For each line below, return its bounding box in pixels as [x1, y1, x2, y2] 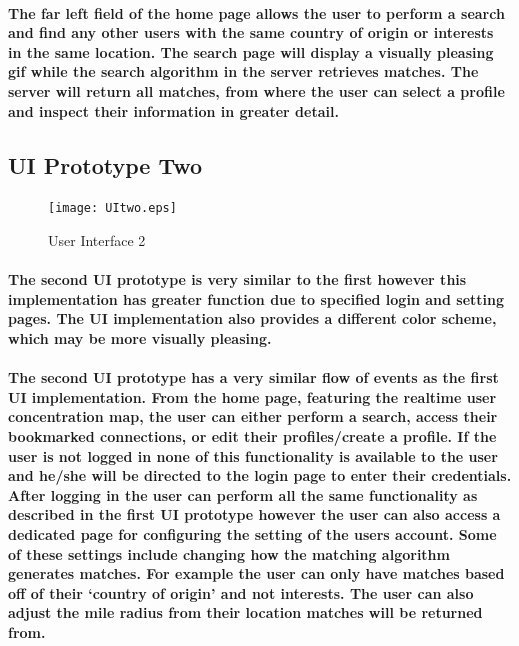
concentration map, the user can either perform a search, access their [8, 406, 498, 427]
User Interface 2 [48, 230, 146, 251]
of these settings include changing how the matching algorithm [8, 543, 450, 564]
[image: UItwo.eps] [48, 201, 177, 216]
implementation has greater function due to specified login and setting [8, 288, 504, 309]
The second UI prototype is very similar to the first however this [8, 269, 467, 290]
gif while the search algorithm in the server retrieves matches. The [8, 61, 479, 82]
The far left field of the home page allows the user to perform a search [8, 2, 505, 23]
